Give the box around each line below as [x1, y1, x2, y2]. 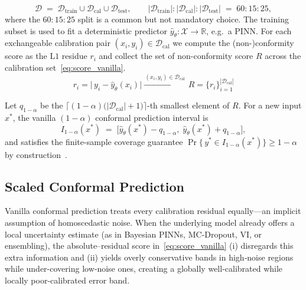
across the [265, 50, 301, 62]
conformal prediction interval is [95, 111, 209, 123]
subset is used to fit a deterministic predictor [5, 24, 168, 37]
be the [40, 99, 63, 111]
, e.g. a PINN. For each [206, 24, 292, 37]
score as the [5, 50, 47, 62]
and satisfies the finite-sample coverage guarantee [5, 135, 183, 147]
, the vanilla [12, 111, 56, 123]
